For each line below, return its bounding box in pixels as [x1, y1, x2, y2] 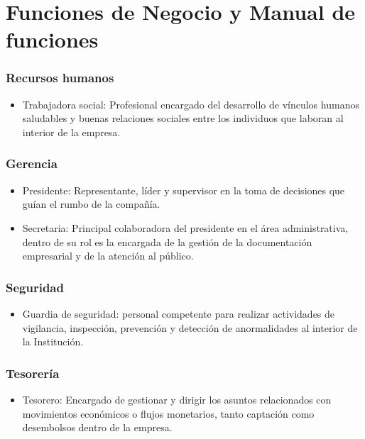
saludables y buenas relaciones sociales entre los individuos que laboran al [22, 111, 344, 126]
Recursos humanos [6, 69, 114, 87]
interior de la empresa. [22, 124, 121, 139]
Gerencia [6, 155, 58, 172]
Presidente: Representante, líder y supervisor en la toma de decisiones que [22, 182, 345, 197]
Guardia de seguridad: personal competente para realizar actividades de [22, 306, 335, 321]
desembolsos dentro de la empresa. [22, 420, 173, 435]
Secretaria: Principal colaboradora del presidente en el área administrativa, [22, 220, 349, 235]
